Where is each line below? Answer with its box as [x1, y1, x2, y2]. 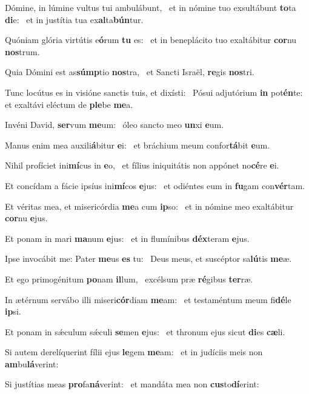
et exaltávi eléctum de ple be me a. [5, 98, 133, 110]
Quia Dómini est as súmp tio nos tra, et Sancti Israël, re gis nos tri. [5, 65, 254, 78]
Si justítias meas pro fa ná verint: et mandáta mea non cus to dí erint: [5, 378, 259, 390]
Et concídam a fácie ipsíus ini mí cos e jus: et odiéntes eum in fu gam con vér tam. [5, 179, 305, 192]
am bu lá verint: [5, 357, 59, 370]
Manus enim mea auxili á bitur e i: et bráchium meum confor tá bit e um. [5, 138, 270, 151]
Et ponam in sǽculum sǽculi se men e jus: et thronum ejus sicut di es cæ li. [5, 325, 285, 338]
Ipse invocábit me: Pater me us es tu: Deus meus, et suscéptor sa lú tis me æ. [5, 252, 292, 265]
